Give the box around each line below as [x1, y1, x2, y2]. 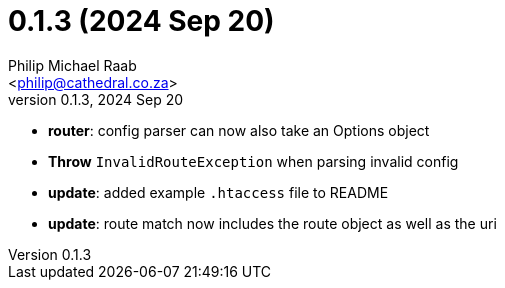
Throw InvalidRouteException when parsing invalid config [48, 152, 459, 170]
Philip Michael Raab [8, 56, 137, 74]
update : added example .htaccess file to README [48, 183, 389, 201]
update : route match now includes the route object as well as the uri [48, 214, 497, 232]
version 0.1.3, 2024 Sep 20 [8, 90, 184, 108]
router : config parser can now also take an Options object [48, 121, 430, 139]
